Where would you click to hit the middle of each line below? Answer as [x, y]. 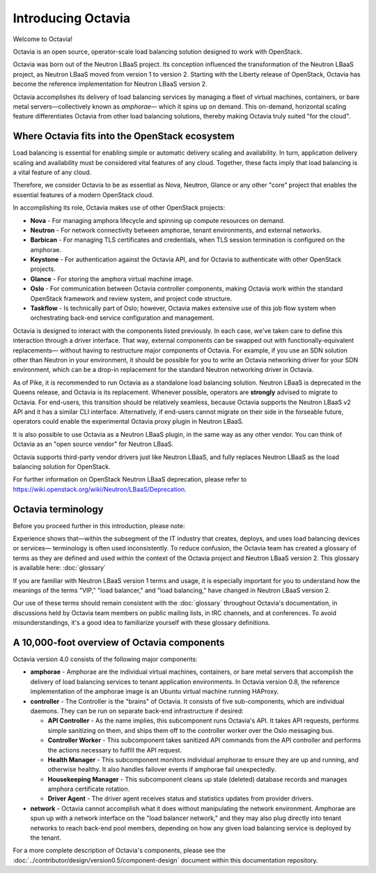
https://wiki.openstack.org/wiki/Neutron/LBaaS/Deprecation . [100, 489]
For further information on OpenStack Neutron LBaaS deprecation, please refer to [130, 479]
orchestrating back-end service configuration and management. [122, 318]
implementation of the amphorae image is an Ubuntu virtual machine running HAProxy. [155, 692]
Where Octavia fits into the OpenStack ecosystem [124, 136]
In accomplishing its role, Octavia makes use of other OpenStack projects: [119, 208]
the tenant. [46, 838]
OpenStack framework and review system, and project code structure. [131, 298]
